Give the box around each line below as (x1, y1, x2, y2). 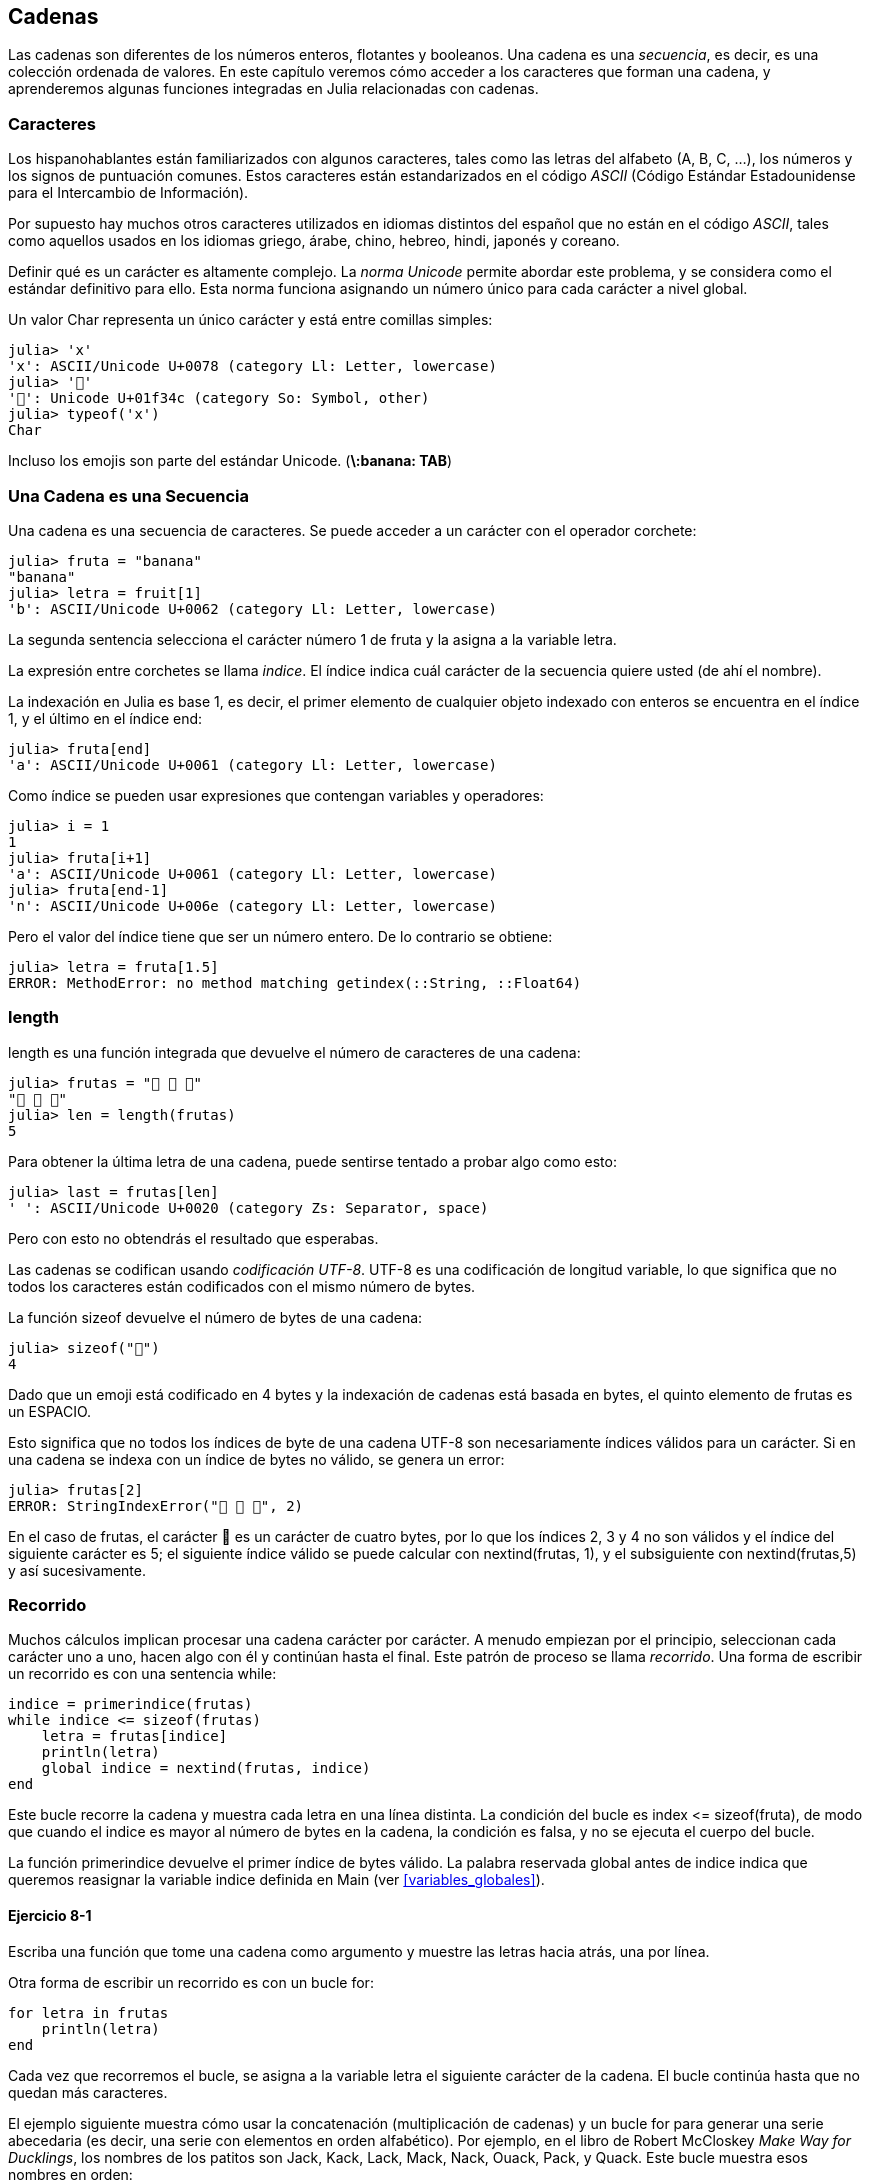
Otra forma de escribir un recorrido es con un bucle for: (8, 1973, 374, 1991)
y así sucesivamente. (8, 1561, 146, 1579)
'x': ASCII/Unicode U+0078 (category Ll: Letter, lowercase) (8, 358, 497, 375)
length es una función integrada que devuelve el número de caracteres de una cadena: (8, 1043, 581, 1061)
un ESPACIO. (8, 1402, 92, 1420)
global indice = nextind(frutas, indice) (41, 1760, 371, 1777)
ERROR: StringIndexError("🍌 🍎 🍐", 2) (8, 1497, 304, 1514)
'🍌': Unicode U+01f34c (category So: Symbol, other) (8, 390, 430, 407)
